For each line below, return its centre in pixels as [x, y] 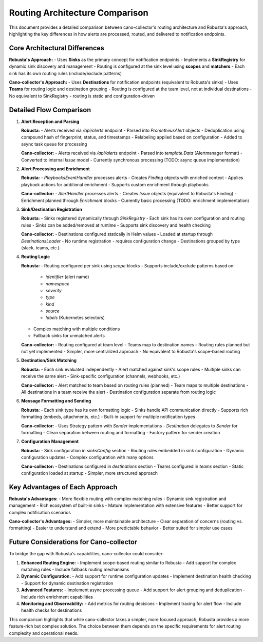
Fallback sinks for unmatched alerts [69, 336]
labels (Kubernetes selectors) [75, 318]
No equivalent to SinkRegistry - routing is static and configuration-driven [82, 96]
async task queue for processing [54, 144]
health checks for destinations [52, 610]
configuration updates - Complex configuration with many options [87, 457]
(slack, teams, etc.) [40, 248]
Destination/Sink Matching [49, 361]
